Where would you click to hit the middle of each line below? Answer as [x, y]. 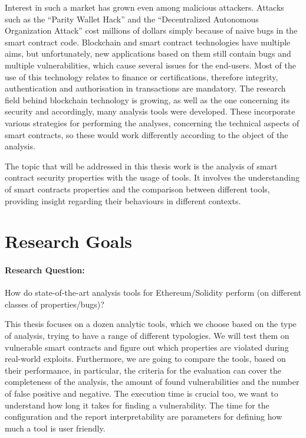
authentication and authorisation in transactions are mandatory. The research [145, 88]
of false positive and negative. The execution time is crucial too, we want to [142, 393]
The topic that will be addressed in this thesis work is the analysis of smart [141, 166]
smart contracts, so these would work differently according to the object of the [147, 134]
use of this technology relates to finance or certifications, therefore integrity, [142, 76]
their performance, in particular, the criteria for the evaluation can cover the [143, 370]
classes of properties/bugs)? [55, 304]
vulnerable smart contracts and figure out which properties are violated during [147, 347]
